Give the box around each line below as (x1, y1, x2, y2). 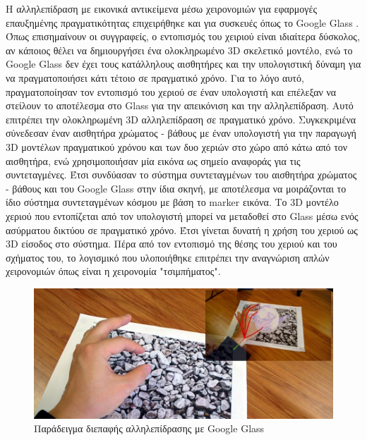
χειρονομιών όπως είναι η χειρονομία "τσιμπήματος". (6, 264, 221, 279)
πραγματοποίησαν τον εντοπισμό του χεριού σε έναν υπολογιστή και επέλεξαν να (6, 84, 337, 99)
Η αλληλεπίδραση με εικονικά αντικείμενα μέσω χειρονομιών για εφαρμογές (6, 1, 317, 16)
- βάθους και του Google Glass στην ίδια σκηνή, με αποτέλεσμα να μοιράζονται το (6, 181, 347, 195)
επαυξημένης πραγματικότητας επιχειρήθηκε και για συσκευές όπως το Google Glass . (6, 15, 359, 30)
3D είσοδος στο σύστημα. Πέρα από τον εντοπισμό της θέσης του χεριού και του (6, 236, 337, 251)
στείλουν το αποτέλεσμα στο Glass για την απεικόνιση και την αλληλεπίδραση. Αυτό (6, 98, 354, 113)
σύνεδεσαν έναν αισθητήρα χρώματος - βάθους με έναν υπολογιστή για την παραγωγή (6, 126, 356, 140)
